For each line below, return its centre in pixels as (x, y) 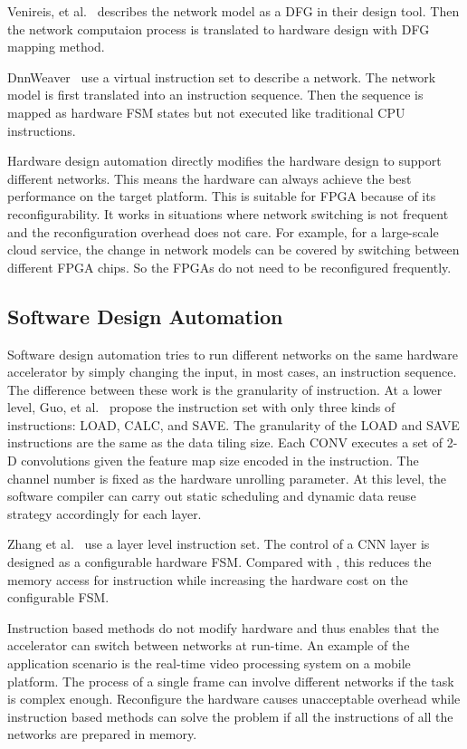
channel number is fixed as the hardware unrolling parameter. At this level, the (227, 478)
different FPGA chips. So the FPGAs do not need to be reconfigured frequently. (229, 267)
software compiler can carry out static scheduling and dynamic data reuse (212, 496)
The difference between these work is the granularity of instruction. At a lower (225, 389)
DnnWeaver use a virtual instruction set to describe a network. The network (222, 77)
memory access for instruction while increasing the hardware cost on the (208, 579)
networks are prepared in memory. (102, 734)
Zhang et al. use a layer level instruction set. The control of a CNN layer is (219, 544)
